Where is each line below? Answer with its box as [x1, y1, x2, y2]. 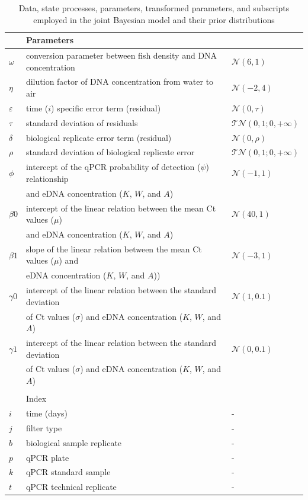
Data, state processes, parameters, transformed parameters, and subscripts [18, 2, 290, 14]
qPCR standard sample [25, 466, 111, 478]
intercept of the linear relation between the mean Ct [25, 201, 216, 214]
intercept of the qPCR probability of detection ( [25, 161, 201, 173]
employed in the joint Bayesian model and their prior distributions [33, 13, 275, 25]
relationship [25, 172, 69, 184]
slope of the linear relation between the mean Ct [25, 242, 202, 255]
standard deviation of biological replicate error [25, 146, 195, 158]
